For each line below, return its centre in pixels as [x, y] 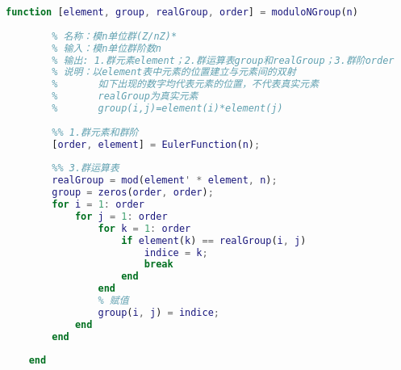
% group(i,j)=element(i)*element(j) [167, 108]
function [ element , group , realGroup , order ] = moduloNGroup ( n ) [182, 12]
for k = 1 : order [144, 228]
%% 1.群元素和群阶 [95, 132]
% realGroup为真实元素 [125, 97]
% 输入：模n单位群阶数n [107, 48]
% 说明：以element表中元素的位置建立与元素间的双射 [174, 72]
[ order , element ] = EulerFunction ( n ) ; [156, 144]
